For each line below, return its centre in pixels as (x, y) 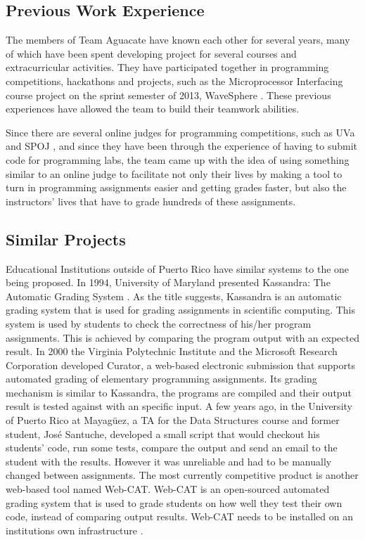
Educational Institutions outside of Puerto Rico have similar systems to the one (178, 268)
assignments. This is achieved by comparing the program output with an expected (182, 337)
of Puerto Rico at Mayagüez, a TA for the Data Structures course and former (173, 420)
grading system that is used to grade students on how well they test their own (174, 502)
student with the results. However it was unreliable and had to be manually (169, 461)
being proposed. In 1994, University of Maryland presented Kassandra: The (168, 282)
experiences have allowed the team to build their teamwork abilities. (153, 109)
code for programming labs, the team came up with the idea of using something (178, 159)
